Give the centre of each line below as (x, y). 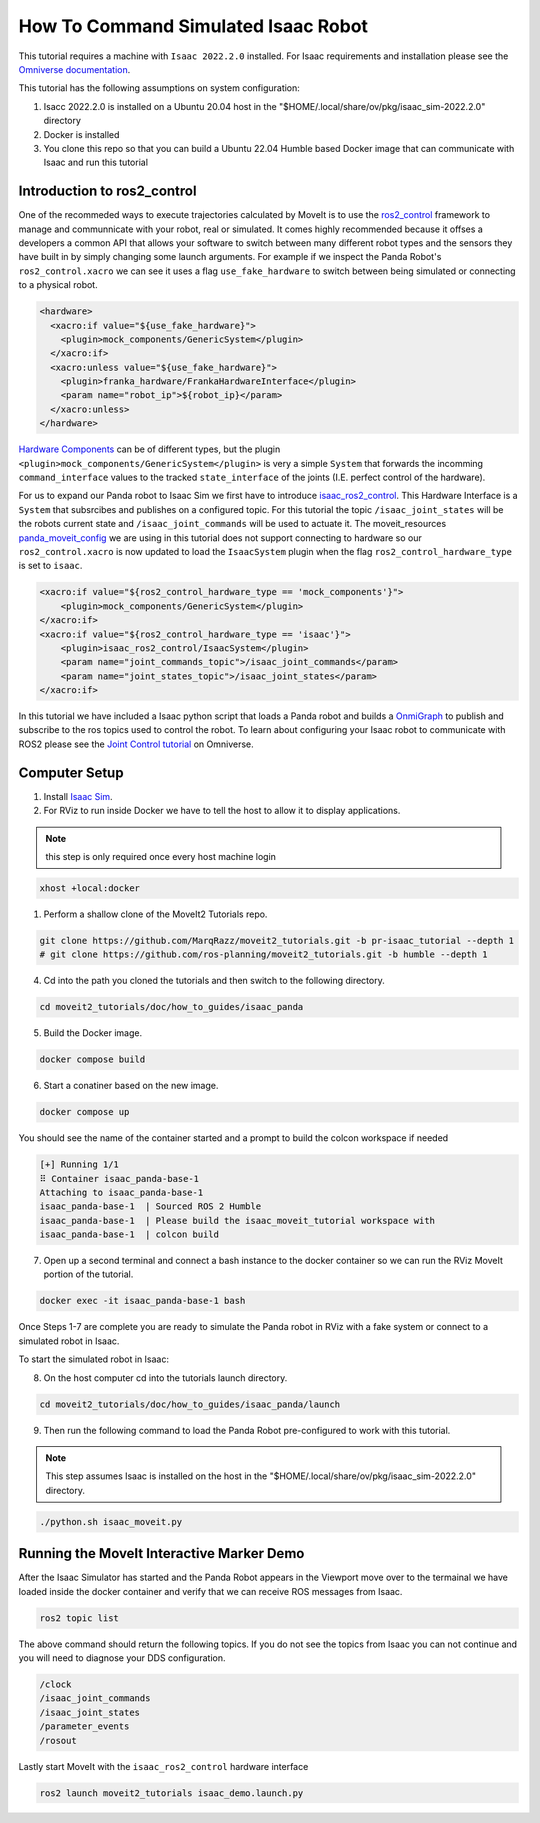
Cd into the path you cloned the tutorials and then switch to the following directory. (214, 981)
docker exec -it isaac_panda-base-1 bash (142, 1301)
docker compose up (84, 1112)
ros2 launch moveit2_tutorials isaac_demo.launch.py (171, 1793)
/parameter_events (84, 1726)
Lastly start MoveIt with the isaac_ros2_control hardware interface (163, 1766)
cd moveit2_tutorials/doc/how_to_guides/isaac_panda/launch (190, 1404)
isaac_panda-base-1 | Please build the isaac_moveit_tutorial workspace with (237, 1220)
